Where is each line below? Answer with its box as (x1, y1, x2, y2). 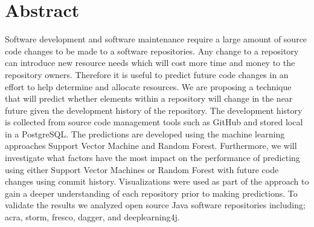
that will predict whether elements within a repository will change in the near (5, 92, 293, 105)
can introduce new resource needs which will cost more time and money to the (5, 56, 295, 69)
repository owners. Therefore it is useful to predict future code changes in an (5, 68, 289, 81)
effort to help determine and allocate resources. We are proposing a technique (5, 80, 292, 93)
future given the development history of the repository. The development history (5, 104, 303, 116)
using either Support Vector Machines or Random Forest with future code (5, 163, 279, 176)
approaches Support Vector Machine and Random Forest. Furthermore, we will (5, 139, 297, 152)
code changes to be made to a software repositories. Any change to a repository (5, 44, 299, 57)
